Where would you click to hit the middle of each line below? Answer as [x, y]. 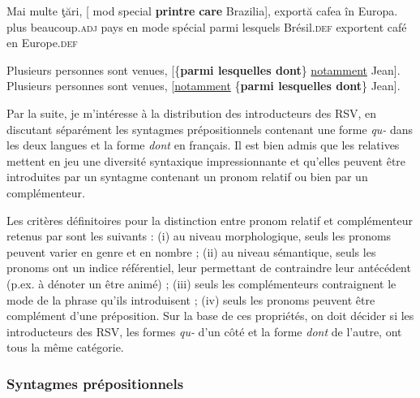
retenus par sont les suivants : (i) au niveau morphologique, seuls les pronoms [199, 236]
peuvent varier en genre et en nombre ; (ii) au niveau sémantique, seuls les [191, 251]
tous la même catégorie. [65, 347]
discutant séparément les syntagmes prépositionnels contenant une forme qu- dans [210, 129]
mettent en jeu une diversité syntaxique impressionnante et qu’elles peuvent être [206, 160]
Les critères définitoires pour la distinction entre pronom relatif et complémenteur [210, 220]
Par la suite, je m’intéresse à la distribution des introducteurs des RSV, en [192, 112]
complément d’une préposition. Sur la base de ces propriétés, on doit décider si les [210, 316]
